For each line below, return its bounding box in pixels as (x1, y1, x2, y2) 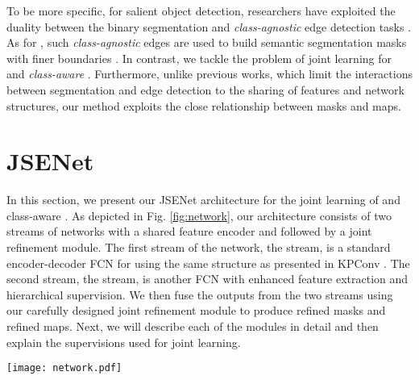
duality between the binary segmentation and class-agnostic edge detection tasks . (6, 18, 412, 35)
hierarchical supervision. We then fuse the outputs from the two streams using (6, 286, 393, 303)
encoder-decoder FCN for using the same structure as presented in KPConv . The (6, 254, 410, 271)
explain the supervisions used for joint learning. (6, 333, 241, 350)
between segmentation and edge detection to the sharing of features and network (6, 81, 404, 98)
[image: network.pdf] (6, 362, 122, 374)
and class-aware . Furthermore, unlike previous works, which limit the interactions (6, 65, 413, 82)
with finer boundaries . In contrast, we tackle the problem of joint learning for (6, 49, 392, 66)
